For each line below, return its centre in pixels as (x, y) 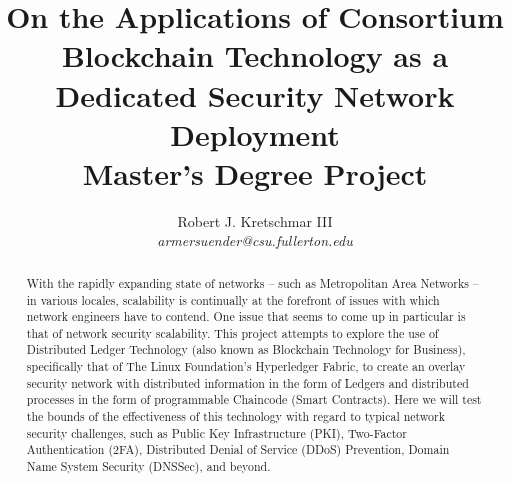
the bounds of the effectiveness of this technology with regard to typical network (235, 416)
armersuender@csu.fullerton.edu (255, 240)
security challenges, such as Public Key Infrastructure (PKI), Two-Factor (216, 432)
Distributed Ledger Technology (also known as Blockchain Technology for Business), (246, 349)
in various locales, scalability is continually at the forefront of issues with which (233, 299)
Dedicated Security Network (255, 94)
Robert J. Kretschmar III (255, 220)
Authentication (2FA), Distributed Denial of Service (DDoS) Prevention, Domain (238, 449)
